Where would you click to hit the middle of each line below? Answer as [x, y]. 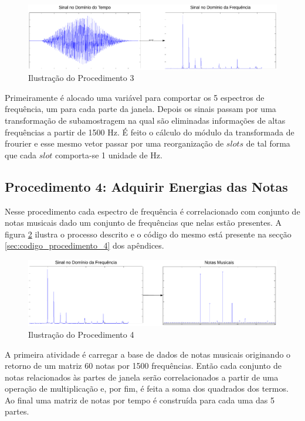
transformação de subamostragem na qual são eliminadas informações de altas [145, 120]
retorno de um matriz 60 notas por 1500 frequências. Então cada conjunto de [143, 366]
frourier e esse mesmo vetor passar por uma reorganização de [114, 143]
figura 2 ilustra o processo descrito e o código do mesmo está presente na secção [148, 234]
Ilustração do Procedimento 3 [81, 78]
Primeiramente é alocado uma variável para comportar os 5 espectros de [135, 97]
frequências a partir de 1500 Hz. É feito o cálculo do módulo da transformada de [150, 132]
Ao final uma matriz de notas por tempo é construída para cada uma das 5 [140, 400]
